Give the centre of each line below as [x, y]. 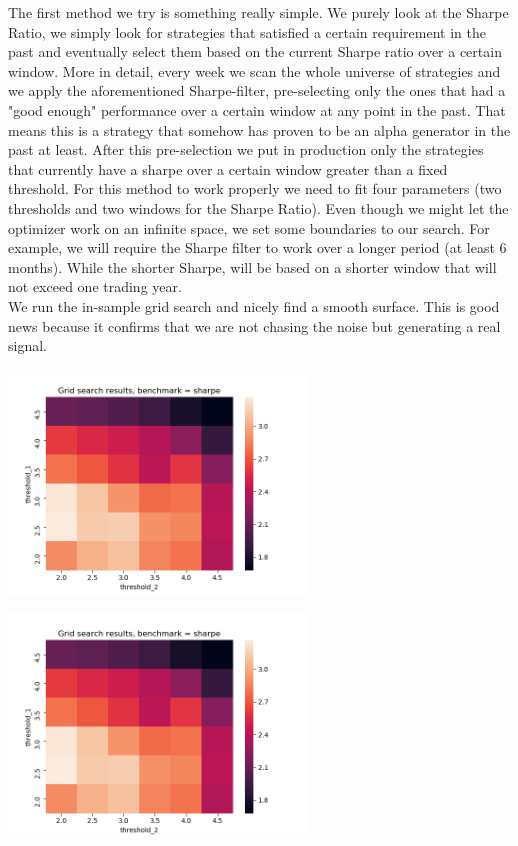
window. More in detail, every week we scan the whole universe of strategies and [254, 70]
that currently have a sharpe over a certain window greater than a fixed [228, 168]
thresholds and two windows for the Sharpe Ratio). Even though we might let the [258, 207]
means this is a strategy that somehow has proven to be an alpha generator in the [259, 129]
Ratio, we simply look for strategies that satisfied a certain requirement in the [247, 31]
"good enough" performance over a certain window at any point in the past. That [257, 109]
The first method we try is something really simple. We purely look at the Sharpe [258, 12]
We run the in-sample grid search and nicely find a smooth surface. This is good [254, 305]
